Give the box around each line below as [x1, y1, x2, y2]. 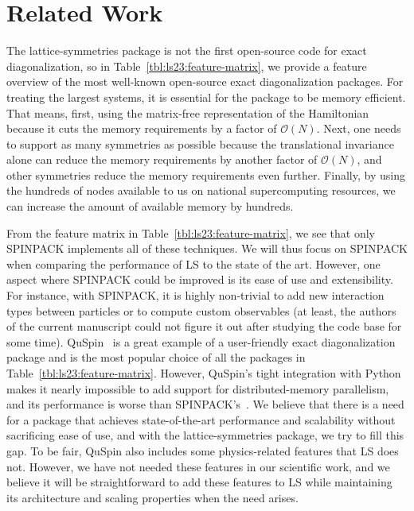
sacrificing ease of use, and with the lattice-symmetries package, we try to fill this [6, 427, 404, 443]
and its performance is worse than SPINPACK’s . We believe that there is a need [6, 396, 404, 412]
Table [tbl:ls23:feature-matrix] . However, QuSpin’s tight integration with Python [6, 365, 401, 381]
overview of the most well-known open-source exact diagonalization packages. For [6, 73, 404, 90]
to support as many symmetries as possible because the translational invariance [6, 135, 394, 152]
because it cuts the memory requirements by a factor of [6, 120, 277, 137]
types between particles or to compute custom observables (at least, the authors [6, 302, 396, 319]
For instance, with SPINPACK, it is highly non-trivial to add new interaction [6, 287, 385, 304]
